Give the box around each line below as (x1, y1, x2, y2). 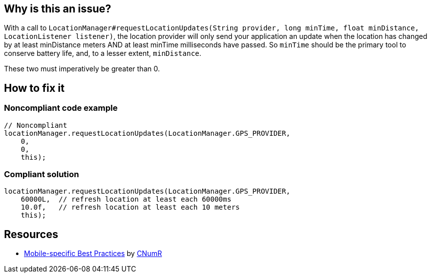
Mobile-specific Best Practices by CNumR (24, 249, 162, 258)
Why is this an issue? (4, 2, 111, 15)
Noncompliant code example (4, 103, 118, 113)
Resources (4, 228, 58, 241)
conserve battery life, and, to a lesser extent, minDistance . (4, 49, 202, 58)
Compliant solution (4, 169, 79, 180)
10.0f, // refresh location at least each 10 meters (20, 203, 240, 212)
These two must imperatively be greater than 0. (4, 64, 160, 73)
